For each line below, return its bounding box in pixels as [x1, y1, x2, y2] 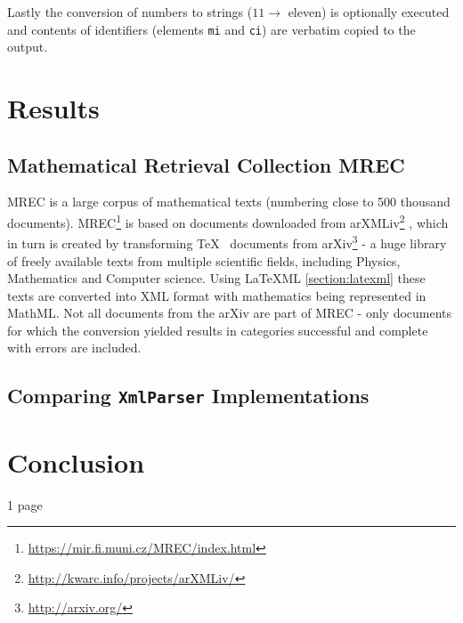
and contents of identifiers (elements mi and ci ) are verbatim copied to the [7, 20, 416, 38]
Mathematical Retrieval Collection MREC [7, 150, 405, 178]
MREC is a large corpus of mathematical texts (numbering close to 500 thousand [7, 192, 451, 211]
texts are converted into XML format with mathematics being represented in [7, 286, 426, 304]
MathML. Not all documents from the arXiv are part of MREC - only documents [7, 303, 452, 322]
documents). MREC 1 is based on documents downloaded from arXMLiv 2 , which [7, 211, 449, 231]
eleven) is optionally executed [288, 3, 450, 20]
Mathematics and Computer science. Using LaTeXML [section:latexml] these [7, 269, 426, 287]
